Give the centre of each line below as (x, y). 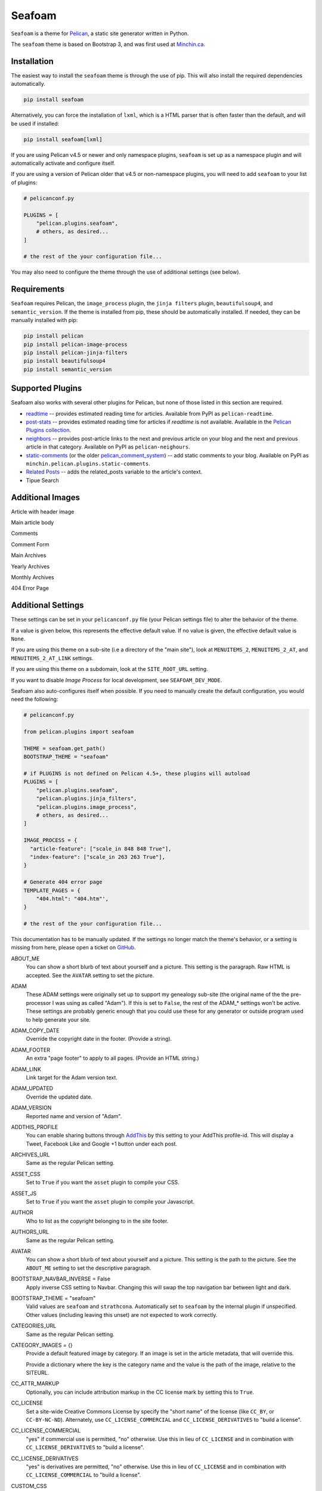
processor (38, 1003)
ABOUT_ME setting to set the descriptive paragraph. (89, 1268)
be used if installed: (35, 123)
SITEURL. (38, 1373)
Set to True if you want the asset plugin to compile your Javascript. (110, 1202)
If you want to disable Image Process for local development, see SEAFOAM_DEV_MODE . (117, 680)
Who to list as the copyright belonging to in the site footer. (97, 1221)
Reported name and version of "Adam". (74, 1116)
